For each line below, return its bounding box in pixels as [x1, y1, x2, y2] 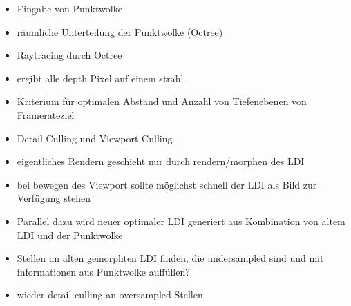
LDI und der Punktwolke [17, 227, 123, 242]
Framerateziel [17, 107, 75, 122]
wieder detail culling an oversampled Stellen [17, 287, 203, 302]
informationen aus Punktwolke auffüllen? [17, 264, 190, 278]
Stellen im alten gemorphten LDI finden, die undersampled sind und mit [17, 251, 324, 265]
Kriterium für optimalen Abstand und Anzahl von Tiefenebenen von [17, 94, 307, 108]
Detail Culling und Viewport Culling [17, 131, 173, 145]
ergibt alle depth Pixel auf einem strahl [17, 70, 184, 85]
